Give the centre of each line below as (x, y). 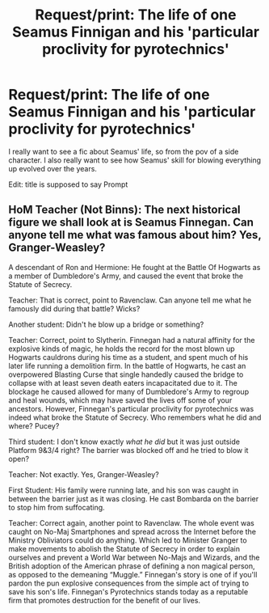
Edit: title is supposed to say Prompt (68, 184)
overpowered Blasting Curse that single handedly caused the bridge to (126, 374)
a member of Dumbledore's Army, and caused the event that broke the (126, 276)
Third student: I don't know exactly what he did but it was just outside (124, 442)
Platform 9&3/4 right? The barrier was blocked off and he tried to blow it (128, 450)
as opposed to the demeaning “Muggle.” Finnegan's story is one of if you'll (133, 574)
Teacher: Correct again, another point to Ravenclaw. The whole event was (131, 522)
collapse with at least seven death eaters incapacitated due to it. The (123, 383)
